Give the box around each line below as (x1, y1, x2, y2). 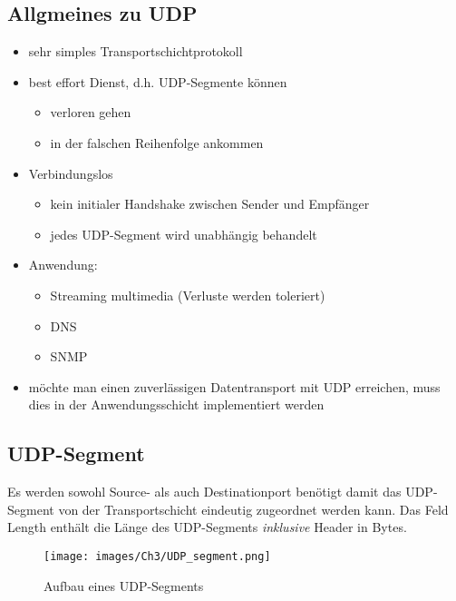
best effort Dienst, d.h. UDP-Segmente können (28, 72, 287, 91)
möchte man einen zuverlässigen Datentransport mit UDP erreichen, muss (28, 377, 441, 396)
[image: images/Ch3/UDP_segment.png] (44, 549, 271, 563)
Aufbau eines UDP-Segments (44, 576, 204, 595)
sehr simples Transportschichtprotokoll (28, 42, 243, 61)
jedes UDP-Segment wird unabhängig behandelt (50, 224, 317, 243)
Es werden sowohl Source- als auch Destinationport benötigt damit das (7, 482, 402, 501)
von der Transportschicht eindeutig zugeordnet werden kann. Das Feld (58, 499, 449, 518)
